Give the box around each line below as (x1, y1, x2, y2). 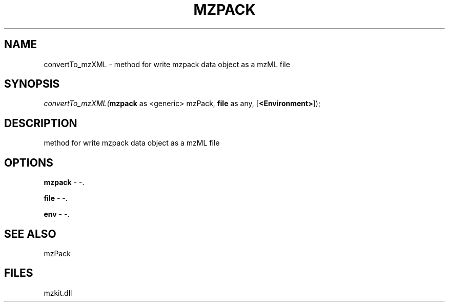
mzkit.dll (44, 288, 72, 297)
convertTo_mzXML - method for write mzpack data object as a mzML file (44, 59, 290, 69)
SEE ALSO (4, 227, 56, 240)
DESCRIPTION (4, 116, 77, 130)
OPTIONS (4, 156, 53, 169)
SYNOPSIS (4, 77, 60, 91)
